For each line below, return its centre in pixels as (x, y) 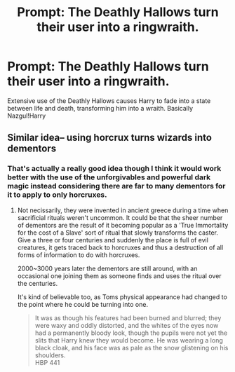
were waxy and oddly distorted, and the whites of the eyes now (127, 325)
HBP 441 (47, 362)
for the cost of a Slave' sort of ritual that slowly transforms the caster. (118, 233)
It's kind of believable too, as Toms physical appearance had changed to (122, 297)
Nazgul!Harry (27, 116)
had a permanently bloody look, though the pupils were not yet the (131, 333)
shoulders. (50, 355)
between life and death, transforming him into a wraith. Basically (100, 108)
